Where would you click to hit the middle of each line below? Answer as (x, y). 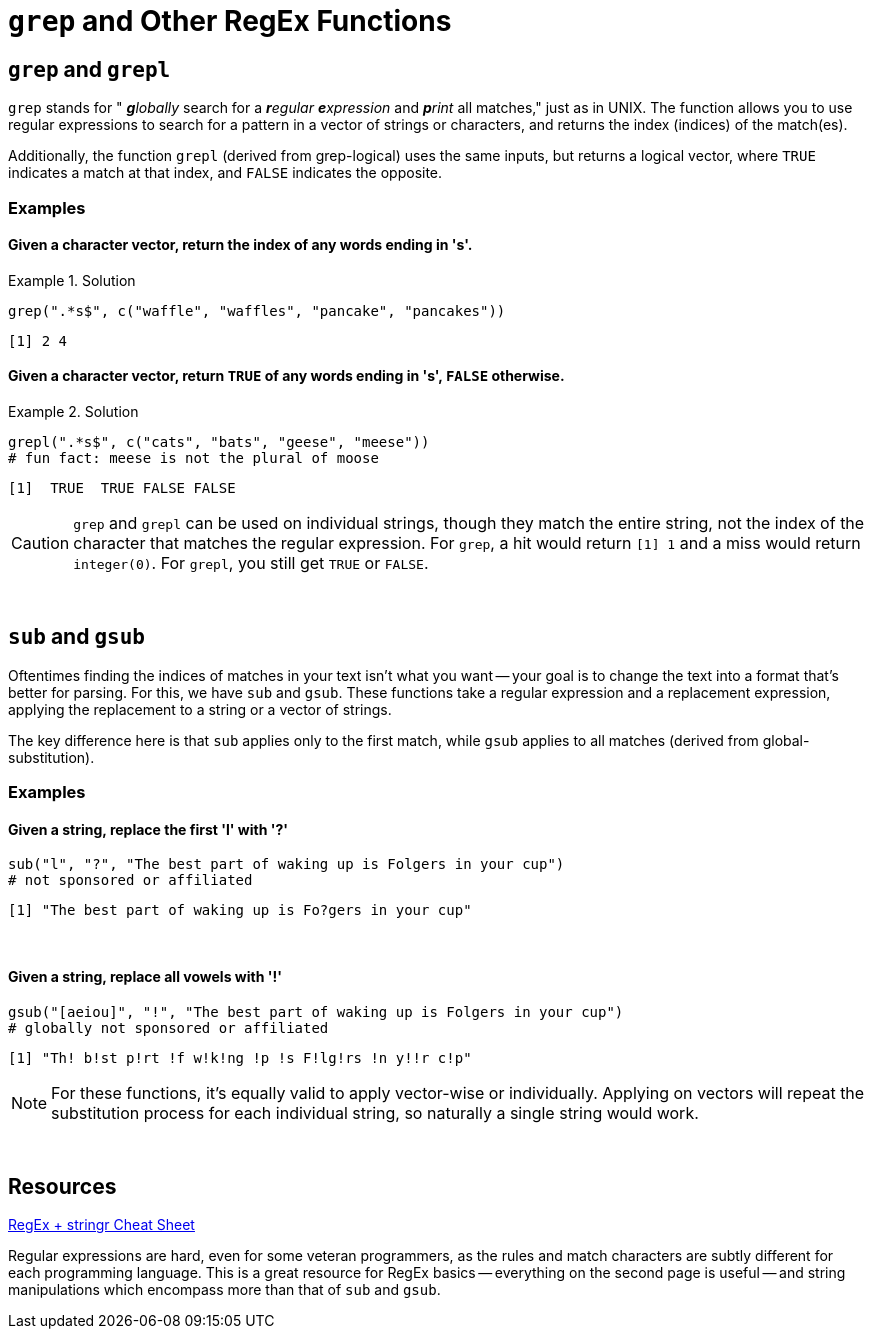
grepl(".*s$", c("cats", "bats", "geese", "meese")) (219, 441)
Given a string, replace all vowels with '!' (145, 977)
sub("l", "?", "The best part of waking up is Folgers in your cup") (286, 864)
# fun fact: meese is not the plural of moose (193, 457)
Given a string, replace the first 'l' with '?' (148, 829)
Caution (40, 542)
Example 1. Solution (72, 280)
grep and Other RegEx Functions (230, 21)
